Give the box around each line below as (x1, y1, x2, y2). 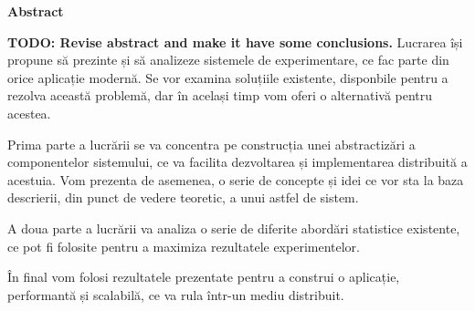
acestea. (7, 103, 51, 122)
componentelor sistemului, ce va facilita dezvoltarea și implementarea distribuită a (7, 152, 468, 171)
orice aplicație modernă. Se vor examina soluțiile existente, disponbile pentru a (7, 67, 449, 87)
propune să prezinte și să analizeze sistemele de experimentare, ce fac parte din (7, 50, 449, 69)
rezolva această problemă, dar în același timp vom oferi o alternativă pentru (7, 86, 433, 105)
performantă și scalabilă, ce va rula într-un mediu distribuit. (7, 285, 344, 304)
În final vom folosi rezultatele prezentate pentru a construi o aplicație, (7, 267, 400, 286)
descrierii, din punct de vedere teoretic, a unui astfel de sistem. (7, 188, 359, 207)
